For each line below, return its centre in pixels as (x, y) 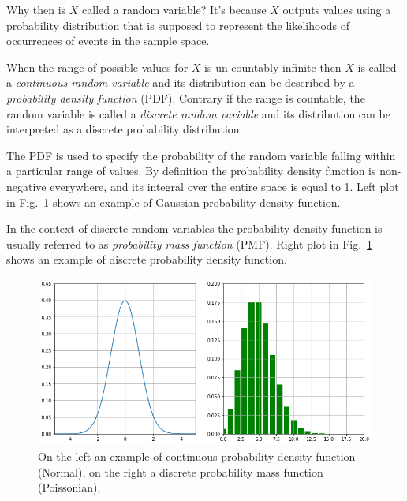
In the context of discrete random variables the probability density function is (194, 228)
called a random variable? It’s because (174, 9)
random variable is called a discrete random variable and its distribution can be (198, 113)
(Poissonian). (69, 487)
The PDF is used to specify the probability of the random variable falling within (201, 155)
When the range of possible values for (97, 67)
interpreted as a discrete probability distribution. (125, 129)
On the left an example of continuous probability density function (197, 456)
